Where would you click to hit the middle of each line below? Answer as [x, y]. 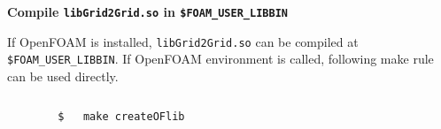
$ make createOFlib [121, 117]
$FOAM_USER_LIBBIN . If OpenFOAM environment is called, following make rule [220, 59]
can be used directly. [63, 76]
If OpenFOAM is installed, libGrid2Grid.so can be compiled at [183, 41]
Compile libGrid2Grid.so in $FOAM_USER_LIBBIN [147, 11]
